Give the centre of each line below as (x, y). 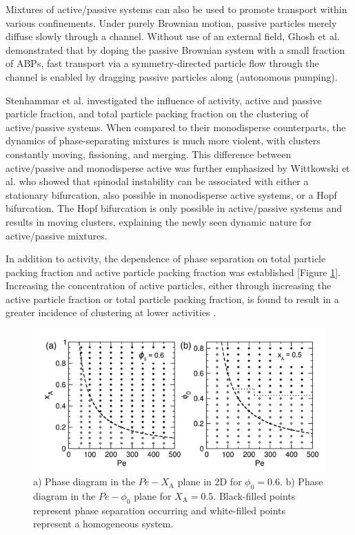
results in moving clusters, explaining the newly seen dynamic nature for (159, 221)
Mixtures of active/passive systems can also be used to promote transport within (176, 9)
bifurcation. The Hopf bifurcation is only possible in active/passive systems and (174, 208)
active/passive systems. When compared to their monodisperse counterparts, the (176, 127)
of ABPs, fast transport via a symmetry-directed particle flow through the (162, 63)
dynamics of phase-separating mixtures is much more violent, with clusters (163, 140)
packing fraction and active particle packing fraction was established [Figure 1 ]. (173, 272)
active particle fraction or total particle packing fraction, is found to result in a (172, 299)
